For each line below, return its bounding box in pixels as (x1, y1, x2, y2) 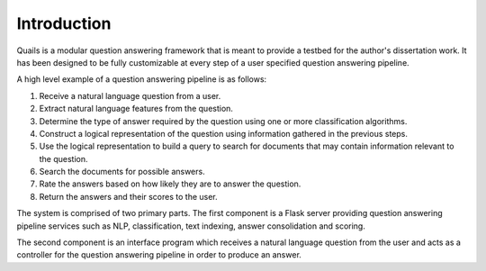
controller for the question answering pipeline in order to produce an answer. (16, 249, 301, 260)
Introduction (16, 14, 112, 33)
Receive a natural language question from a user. (39, 90, 221, 101)
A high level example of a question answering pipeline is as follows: (16, 74, 267, 85)
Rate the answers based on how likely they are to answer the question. (39, 178, 301, 189)
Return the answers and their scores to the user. (39, 191, 218, 202)
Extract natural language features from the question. (39, 104, 234, 114)
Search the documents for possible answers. (39, 167, 206, 177)
